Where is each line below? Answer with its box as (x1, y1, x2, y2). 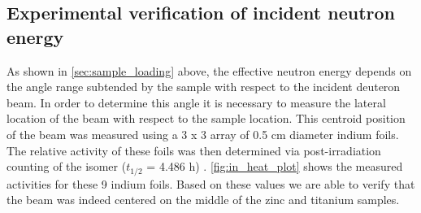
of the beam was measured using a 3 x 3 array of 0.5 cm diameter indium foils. (7, 125, 399, 142)
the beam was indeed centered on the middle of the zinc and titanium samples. (7, 191, 400, 208)
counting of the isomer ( (7, 158, 127, 175)
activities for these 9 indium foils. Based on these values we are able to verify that (7, 175, 415, 192)
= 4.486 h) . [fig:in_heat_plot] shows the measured (146, 158, 403, 175)
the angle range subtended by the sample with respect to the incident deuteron (7, 78, 401, 95)
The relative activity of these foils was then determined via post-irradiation (7, 141, 381, 159)
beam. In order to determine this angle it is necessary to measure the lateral (7, 93, 386, 111)
